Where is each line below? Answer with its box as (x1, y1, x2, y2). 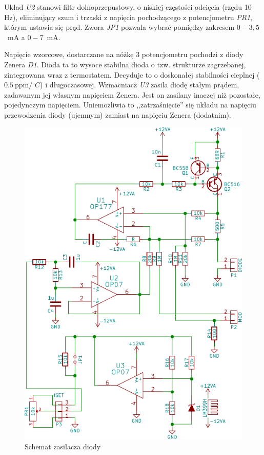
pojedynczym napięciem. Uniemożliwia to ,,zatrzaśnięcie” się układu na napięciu (4, 99, 256, 110)
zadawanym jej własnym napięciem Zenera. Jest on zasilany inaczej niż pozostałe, (4, 89, 260, 100)
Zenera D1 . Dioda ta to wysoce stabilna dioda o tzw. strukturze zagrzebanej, (4, 59, 246, 69)
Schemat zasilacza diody (25, 441, 101, 452)
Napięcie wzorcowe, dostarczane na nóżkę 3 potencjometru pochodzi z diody (4, 49, 243, 60)
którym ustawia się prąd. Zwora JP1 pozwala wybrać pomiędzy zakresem (4, 22, 235, 32)
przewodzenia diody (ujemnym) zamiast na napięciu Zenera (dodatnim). (4, 109, 231, 120)
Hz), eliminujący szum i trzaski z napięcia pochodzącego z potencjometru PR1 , (4, 11, 253, 22)
